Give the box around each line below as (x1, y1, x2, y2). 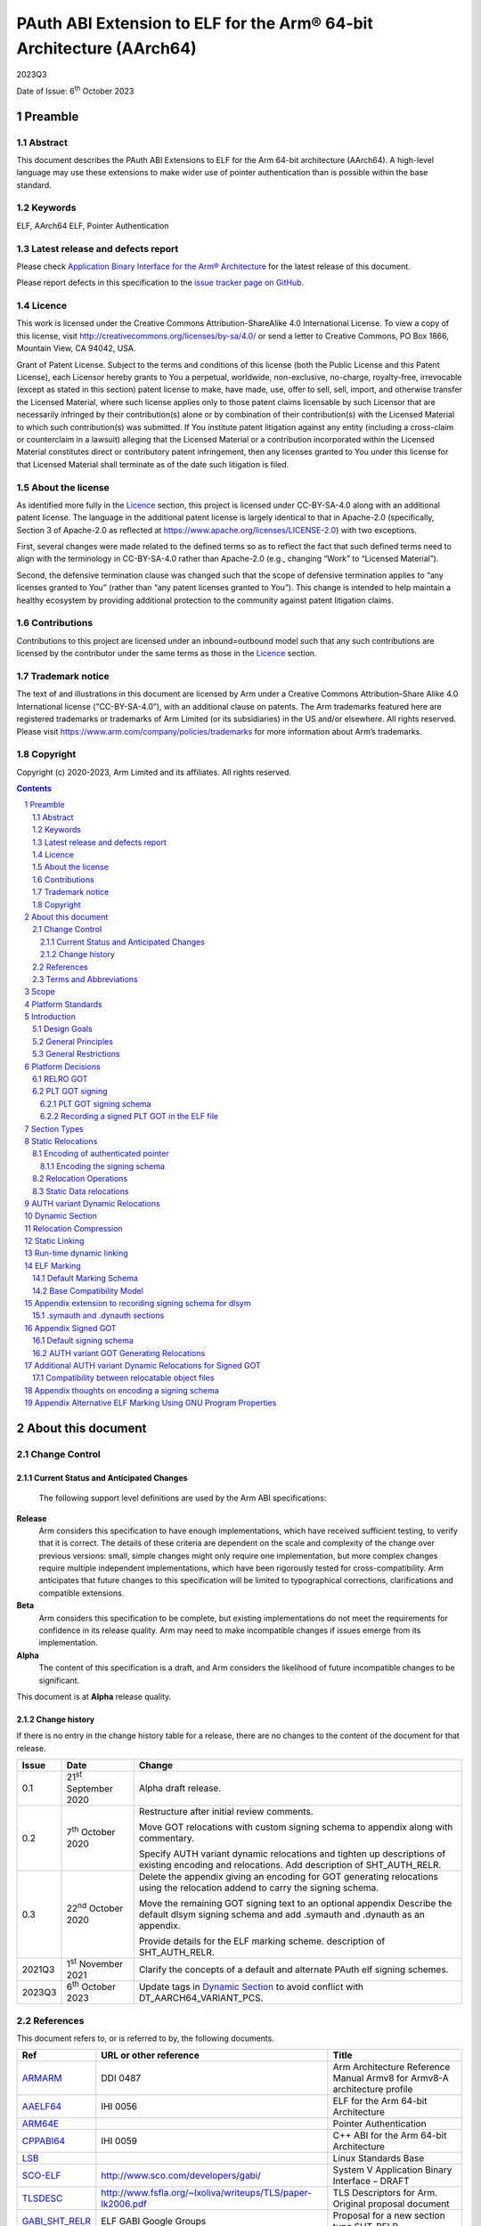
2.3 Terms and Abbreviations (32, 973, 138, 984)
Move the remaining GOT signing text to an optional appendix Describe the (138, 1897, 452, 1909)
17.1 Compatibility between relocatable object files (32, 1372, 215, 1384)
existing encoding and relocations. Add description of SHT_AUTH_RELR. (138, 1858, 442, 1871)
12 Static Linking (24, 1236, 85, 1247)
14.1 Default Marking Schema (32, 1273, 138, 1284)
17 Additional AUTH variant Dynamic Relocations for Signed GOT (24, 1361, 262, 1370)
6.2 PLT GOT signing (32, 1086, 108, 1097)
